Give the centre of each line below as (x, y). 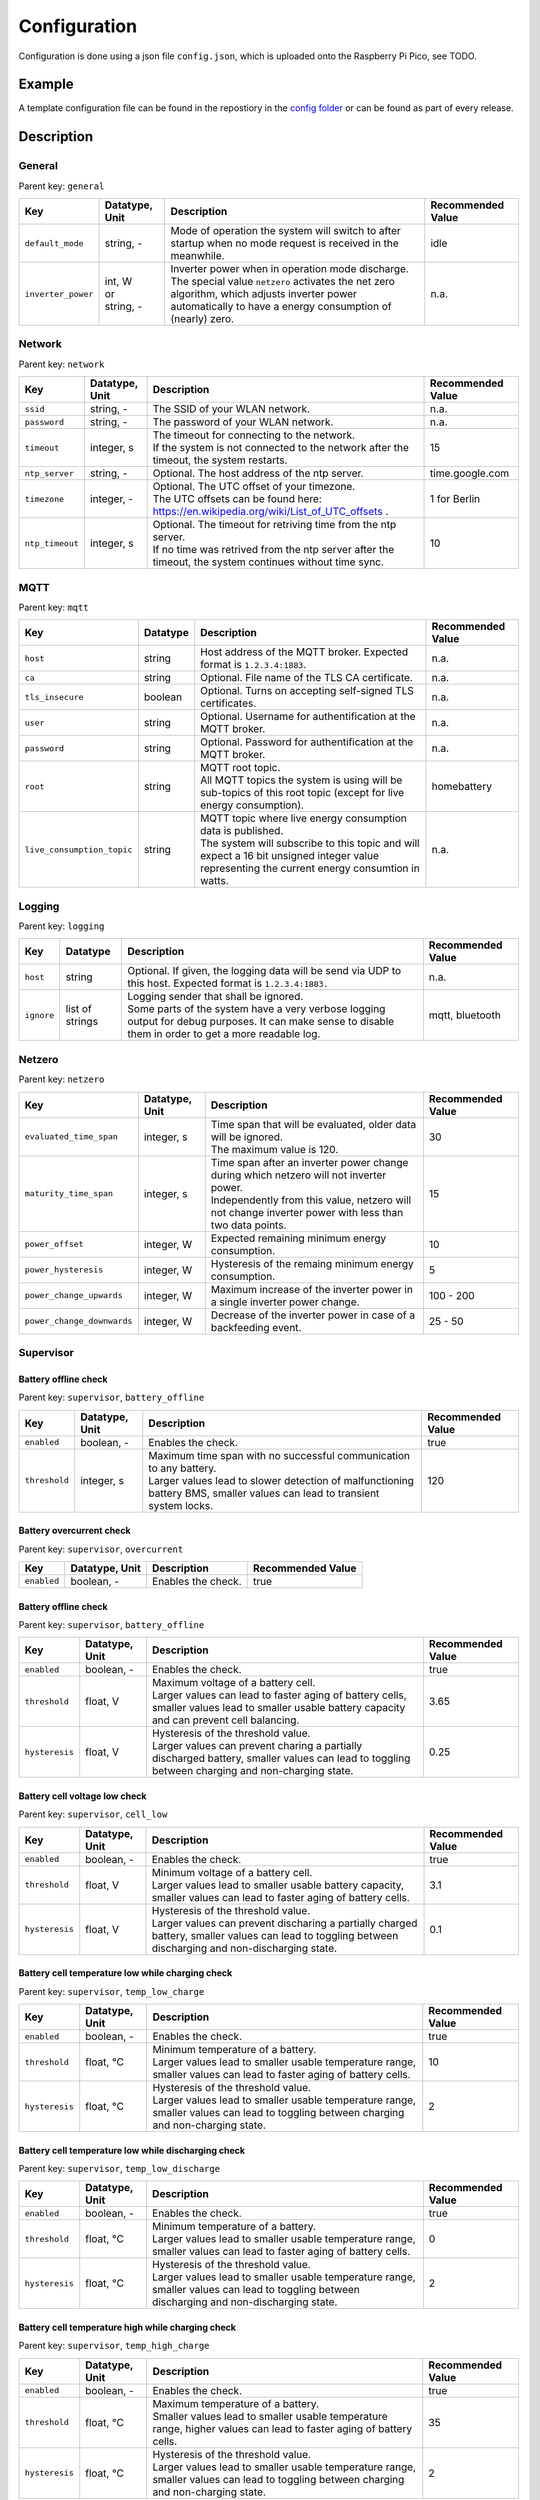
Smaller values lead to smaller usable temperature (270, 2416)
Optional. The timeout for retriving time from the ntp (274, 525)
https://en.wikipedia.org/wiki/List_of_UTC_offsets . (270, 512)
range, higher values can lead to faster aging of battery (282, 2428)
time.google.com (470, 473)
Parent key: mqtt (53, 607)
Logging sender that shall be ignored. (215, 997)
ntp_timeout (51, 543)
